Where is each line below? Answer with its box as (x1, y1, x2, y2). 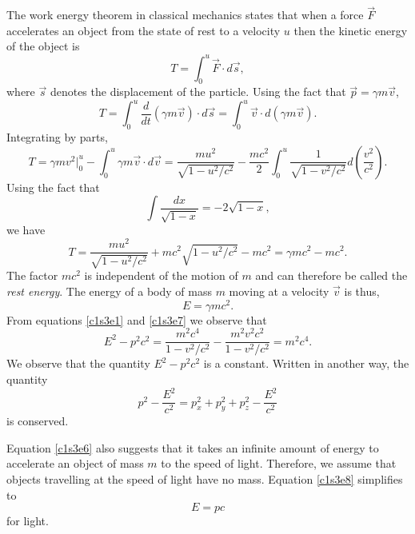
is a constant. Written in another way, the (203, 355, 409, 372)
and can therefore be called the (255, 267, 408, 284)
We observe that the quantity (6, 355, 150, 372)
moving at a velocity (229, 283, 329, 300)
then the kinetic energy (293, 22, 408, 38)
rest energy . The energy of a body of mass (6, 283, 212, 300)
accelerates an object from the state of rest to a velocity (6, 22, 281, 38)
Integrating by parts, (6, 129, 108, 145)
